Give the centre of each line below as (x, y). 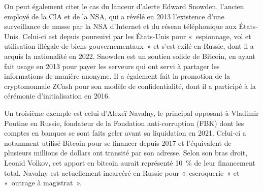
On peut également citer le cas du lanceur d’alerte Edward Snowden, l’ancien (124, 6)
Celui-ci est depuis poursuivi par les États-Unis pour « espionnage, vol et (137, 36)
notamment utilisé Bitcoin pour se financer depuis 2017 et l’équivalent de (118, 142)
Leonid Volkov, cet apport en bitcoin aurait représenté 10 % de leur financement (130, 162)
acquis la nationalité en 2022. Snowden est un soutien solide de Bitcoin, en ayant (130, 56)
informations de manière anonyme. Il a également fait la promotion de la (117, 76)
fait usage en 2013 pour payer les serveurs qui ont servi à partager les (112, 66)
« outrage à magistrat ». (43, 183)
